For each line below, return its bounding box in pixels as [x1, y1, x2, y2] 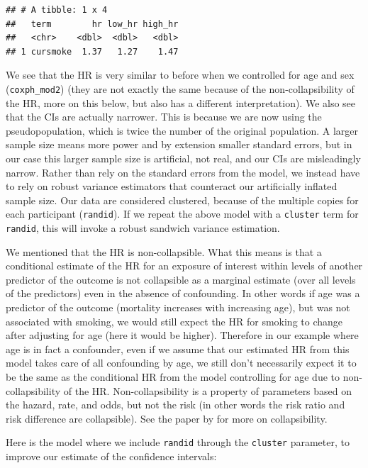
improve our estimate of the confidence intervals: [6, 449, 217, 464]
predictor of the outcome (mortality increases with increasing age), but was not [6, 300, 350, 315]
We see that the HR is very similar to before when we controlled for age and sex [6, 67, 355, 82]
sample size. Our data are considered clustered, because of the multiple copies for [6, 192, 359, 207]
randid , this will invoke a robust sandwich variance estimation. [6, 221, 280, 235]
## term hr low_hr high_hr [6, 18, 179, 29]
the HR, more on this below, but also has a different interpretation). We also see [6, 95, 356, 110]
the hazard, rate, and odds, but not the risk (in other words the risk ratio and [6, 397, 345, 412]
